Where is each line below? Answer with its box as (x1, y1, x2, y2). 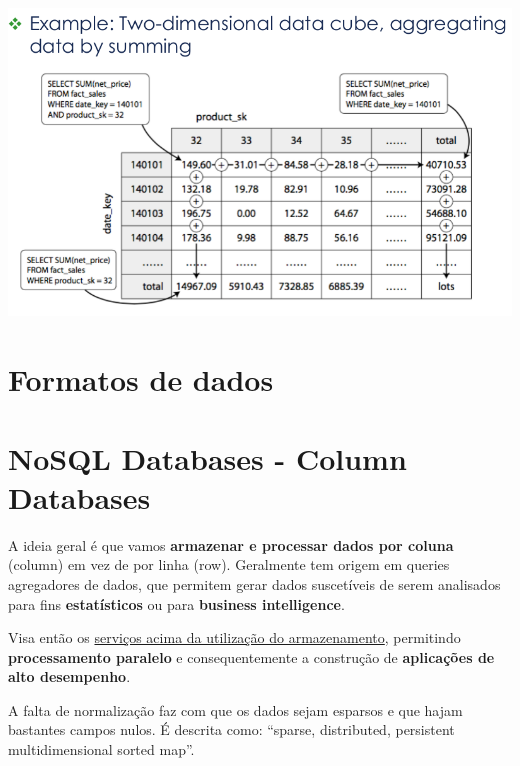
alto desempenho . (8, 666, 131, 687)
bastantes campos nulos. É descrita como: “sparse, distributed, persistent (8, 719, 455, 740)
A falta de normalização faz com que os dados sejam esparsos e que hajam (8, 699, 463, 720)
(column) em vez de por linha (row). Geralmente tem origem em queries (8, 554, 450, 575)
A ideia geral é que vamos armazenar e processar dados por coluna (8, 534, 454, 555)
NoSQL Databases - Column (8, 437, 407, 478)
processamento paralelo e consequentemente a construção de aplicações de (8, 646, 495, 667)
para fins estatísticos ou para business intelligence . (8, 593, 345, 614)
